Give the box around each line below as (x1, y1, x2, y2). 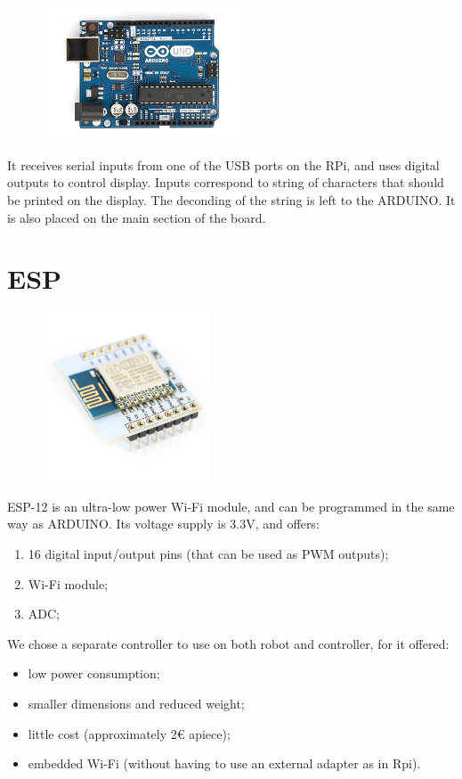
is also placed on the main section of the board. (7, 208, 266, 226)
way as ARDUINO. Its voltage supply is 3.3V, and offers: (7, 514, 320, 533)
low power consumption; (28, 664, 160, 683)
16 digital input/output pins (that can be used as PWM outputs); (28, 545, 389, 562)
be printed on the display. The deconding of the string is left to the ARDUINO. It (7, 190, 456, 209)
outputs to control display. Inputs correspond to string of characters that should (7, 173, 444, 192)
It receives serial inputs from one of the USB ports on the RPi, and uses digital (7, 155, 440, 174)
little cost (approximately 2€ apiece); (28, 724, 231, 742)
